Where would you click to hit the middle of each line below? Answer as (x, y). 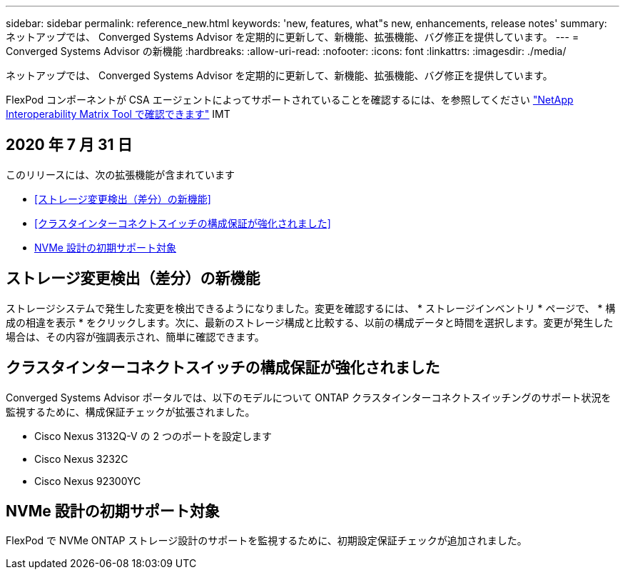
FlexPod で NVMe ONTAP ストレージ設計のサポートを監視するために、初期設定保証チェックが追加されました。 (266, 541)
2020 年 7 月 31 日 (69, 145)
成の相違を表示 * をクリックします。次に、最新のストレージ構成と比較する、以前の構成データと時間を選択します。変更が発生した (310, 322)
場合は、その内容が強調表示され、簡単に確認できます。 (135, 336)
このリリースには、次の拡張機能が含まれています (120, 174)
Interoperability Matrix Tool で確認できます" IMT (118, 114)
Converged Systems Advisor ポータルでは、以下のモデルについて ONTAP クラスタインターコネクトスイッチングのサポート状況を (309, 397)
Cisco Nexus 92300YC (88, 481)
